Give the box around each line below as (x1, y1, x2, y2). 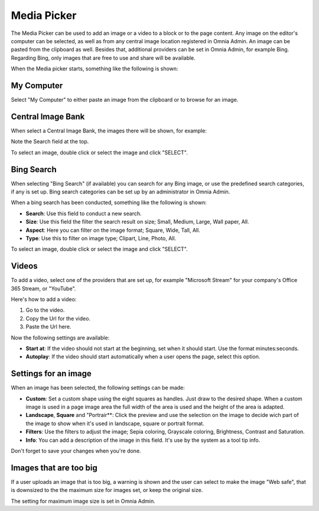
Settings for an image (11, 368, 92, 379)
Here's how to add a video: (11, 296, 77, 303)
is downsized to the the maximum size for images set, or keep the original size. (11, 487, 203, 494)
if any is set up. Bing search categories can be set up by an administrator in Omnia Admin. (11, 188, 230, 195)
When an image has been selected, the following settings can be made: (11, 384, 185, 392)
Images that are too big (11, 463, 97, 473)
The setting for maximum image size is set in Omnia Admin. (11, 497, 156, 504)
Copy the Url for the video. (25, 315, 91, 322)
